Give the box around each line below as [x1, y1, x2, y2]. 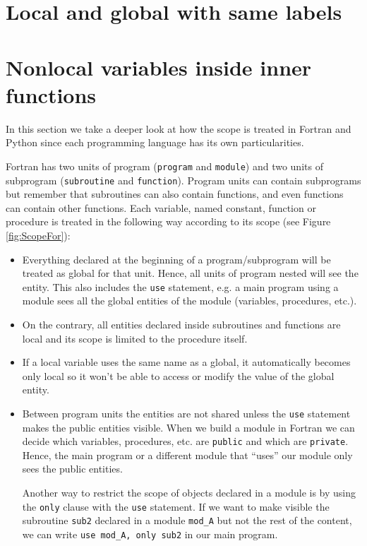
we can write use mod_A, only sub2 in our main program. [22, 526, 278, 541]
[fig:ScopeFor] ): [6, 227, 71, 242]
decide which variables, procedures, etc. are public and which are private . [22, 434, 349, 449]
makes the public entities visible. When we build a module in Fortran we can [22, 420, 355, 434]
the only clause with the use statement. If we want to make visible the [22, 499, 330, 514]
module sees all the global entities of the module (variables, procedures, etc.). [22, 293, 357, 308]
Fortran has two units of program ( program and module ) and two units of [6, 158, 323, 173]
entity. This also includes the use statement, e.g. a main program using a [22, 279, 339, 294]
